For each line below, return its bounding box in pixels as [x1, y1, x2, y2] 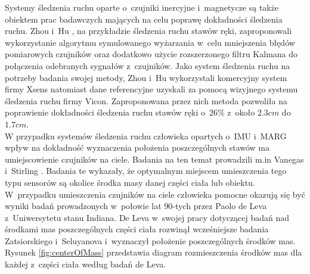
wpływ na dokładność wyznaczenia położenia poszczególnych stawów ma [5, 141, 270, 154]
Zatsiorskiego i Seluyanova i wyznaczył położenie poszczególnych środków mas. [5, 234, 296, 247]
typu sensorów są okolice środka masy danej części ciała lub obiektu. [5, 176, 255, 188]
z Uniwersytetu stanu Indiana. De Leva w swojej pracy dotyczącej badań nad [5, 211, 290, 223]
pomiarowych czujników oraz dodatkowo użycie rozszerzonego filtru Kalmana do [5, 48, 298, 60]
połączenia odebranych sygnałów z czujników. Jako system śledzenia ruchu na [5, 59, 290, 71]
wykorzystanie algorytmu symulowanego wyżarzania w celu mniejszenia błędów [5, 36, 295, 48]
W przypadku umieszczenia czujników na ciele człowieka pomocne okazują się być [5, 188, 305, 200]
